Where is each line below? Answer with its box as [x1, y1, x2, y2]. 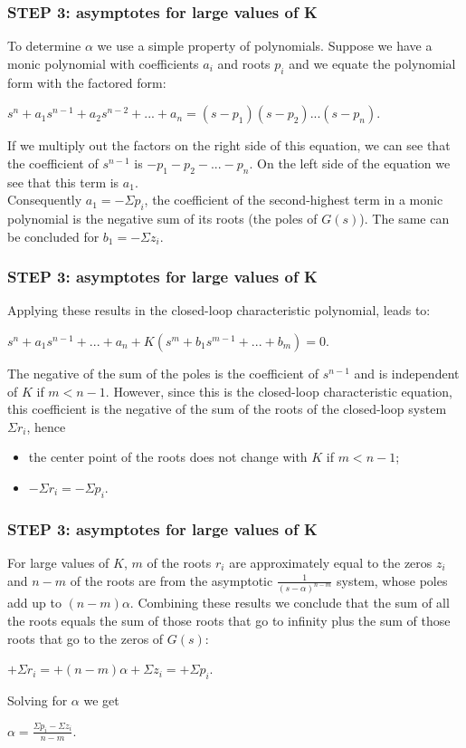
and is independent [354, 363, 460, 382]
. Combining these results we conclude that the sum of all [129, 593, 450, 612]
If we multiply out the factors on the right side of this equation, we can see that [7, 136, 451, 155]
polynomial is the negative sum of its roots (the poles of [7, 208, 318, 227]
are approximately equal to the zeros [229, 552, 433, 571]
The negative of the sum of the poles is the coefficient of [7, 363, 319, 382]
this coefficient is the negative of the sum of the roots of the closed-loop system [7, 399, 447, 418]
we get [83, 691, 119, 710]
